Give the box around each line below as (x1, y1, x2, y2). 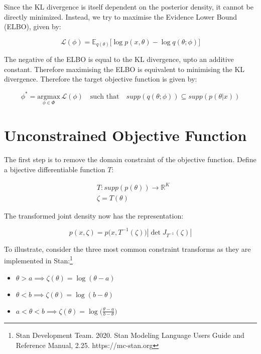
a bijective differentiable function (4, 164, 105, 174)
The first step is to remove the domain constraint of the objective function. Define (4, 154, 256, 164)
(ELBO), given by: (4, 21, 61, 32)
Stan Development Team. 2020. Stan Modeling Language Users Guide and (16, 330, 244, 340)
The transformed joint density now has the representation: (4, 210, 184, 221)
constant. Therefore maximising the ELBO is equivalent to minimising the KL (4, 63, 245, 74)
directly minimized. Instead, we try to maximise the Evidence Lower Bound (4, 11, 237, 22)
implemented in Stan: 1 (4, 254, 73, 266)
